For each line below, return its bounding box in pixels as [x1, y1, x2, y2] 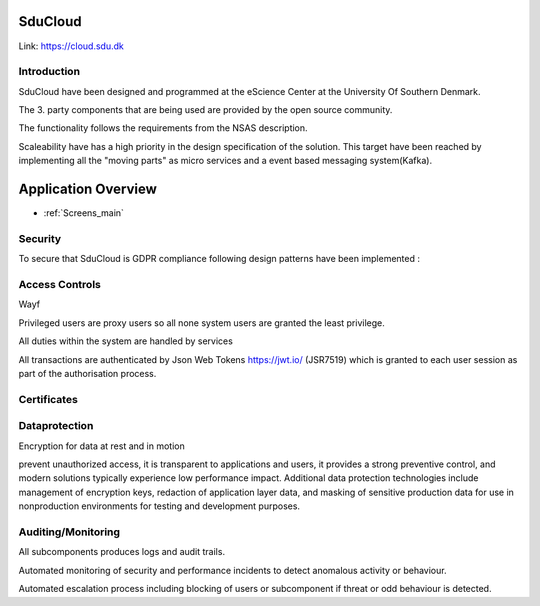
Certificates [18, 392, 79, 406]
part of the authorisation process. [18, 367, 157, 379]
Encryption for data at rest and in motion [18, 440, 185, 452]
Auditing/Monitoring [18, 525, 120, 539]
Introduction [18, 65, 80, 79]
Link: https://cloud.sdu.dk [18, 40, 124, 52]
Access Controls [18, 278, 102, 292]
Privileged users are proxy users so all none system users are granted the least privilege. [18, 316, 385, 329]
